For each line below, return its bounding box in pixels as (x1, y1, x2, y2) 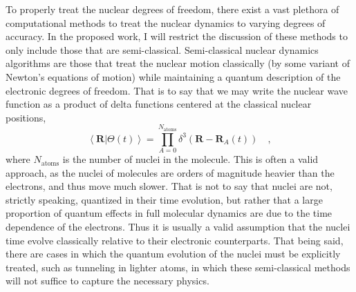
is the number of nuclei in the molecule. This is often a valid (62, 152, 319, 166)
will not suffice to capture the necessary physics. (6, 273, 209, 288)
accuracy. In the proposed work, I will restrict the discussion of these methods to (6, 29, 348, 43)
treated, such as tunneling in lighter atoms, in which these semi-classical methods (6, 260, 350, 274)
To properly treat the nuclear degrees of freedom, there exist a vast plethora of (6, 2, 339, 16)
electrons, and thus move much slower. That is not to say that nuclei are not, (6, 179, 332, 193)
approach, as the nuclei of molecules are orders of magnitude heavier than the (6, 165, 335, 179)
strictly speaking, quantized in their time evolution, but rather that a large (6, 192, 323, 206)
